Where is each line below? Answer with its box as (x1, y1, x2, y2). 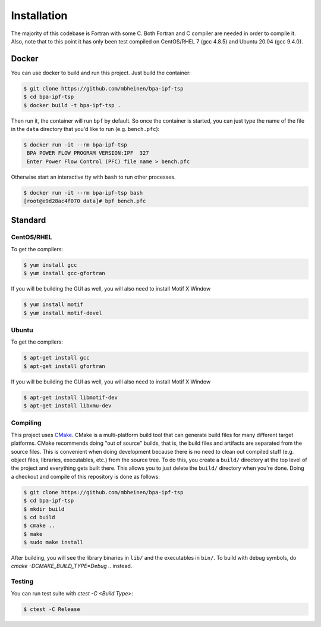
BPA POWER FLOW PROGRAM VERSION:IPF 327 (27, 149, 149, 157)
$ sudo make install (23, 539, 83, 546)
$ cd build (23, 514, 55, 520)
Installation (11, 9, 68, 22)
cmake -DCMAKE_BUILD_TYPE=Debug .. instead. (11, 563, 133, 570)
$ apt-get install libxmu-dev (23, 403, 112, 409)
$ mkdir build (23, 506, 65, 512)
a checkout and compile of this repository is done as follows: (11, 473, 160, 480)
